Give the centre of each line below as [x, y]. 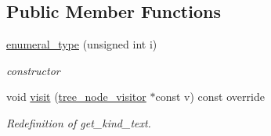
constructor [33, 70]
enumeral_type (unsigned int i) [82, 44]
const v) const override [210, 97]
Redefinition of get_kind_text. [79, 122]
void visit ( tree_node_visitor [76, 97]
